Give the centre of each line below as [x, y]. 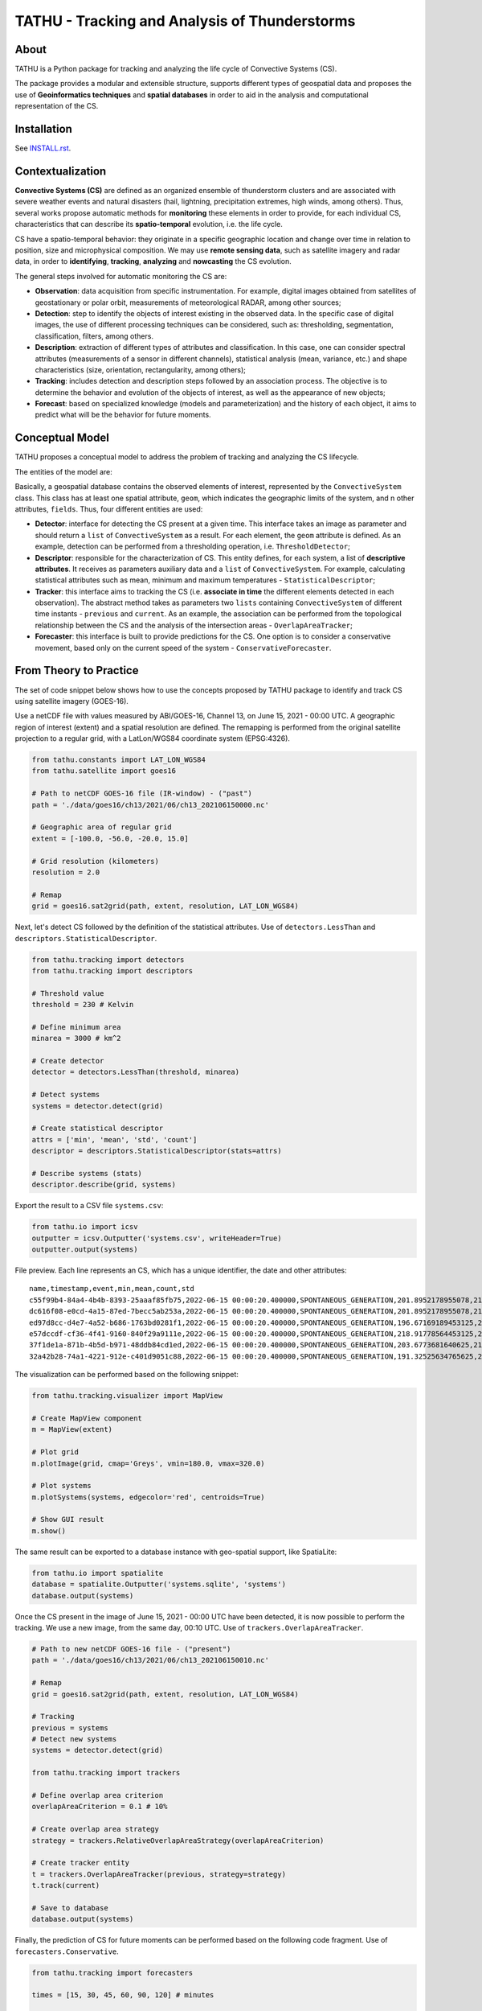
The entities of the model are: [63, 471]
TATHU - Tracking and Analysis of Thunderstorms [185, 21]
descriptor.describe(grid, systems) [104, 1185]
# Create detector [68, 1061]
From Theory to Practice [77, 670]
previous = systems [70, 1728]
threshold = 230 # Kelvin [83, 1005]
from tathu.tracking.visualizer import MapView [127, 1396]
